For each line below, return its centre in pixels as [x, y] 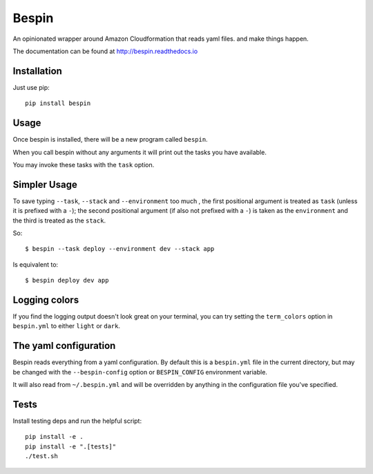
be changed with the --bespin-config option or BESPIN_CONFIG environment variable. [140, 372]
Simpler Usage [45, 184]
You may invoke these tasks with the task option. [84, 164]
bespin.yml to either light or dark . [67, 326]
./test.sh [41, 456]
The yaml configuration [64, 346]
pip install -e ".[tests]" [71, 446]
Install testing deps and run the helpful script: [77, 421]
